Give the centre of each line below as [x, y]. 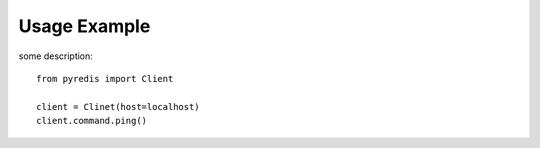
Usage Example [84, 26]
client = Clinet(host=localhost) [118, 106]
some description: [56, 56]
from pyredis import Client [105, 78]
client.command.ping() [92, 121]
